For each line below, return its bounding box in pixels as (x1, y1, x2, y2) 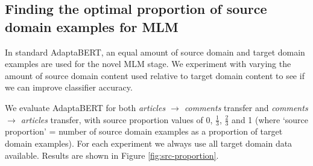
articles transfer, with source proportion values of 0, (21, 113, 213, 126)
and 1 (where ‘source (232, 113, 309, 126)
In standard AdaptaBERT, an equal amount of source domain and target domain (5, 45, 305, 58)
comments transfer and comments (184, 101, 308, 113)
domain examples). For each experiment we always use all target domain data (5, 136, 292, 149)
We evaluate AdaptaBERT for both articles (5, 101, 166, 113)
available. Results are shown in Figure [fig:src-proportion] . (5, 148, 219, 161)
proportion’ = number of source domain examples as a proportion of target (5, 125, 283, 138)
